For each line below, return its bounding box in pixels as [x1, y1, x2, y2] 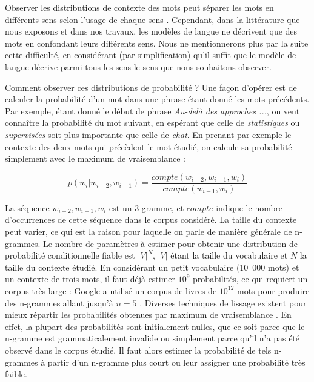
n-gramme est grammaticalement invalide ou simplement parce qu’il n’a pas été [5, 332, 300, 344]
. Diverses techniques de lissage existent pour [139, 296, 307, 309]
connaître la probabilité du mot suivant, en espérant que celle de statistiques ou [5, 116, 300, 129]
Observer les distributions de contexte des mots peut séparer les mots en [5, 1, 274, 13]
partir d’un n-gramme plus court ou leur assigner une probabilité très [47, 355, 306, 368]
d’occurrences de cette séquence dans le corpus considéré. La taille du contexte [5, 213, 297, 226]
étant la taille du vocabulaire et [170, 249, 288, 262]
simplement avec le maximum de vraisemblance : [5, 152, 186, 165]
